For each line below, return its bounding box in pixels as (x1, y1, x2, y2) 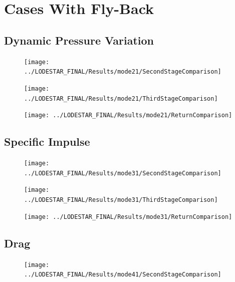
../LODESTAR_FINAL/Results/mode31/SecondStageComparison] (24, 169, 221, 177)
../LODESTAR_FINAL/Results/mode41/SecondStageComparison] (24, 271, 221, 278)
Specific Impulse (4, 134, 90, 149)
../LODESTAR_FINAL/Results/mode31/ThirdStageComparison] (24, 196, 218, 204)
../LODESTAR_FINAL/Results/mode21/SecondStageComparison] (24, 68, 221, 76)
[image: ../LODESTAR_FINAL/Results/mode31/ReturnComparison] (24, 213, 232, 220)
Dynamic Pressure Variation (4, 32, 154, 48)
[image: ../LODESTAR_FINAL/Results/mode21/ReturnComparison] (24, 112, 232, 119)
